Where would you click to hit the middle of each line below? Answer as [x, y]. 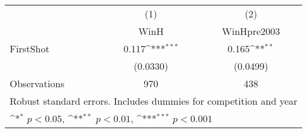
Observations [37, 83]
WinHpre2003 [251, 31]
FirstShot [30, 48]
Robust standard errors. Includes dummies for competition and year [154, 101]
